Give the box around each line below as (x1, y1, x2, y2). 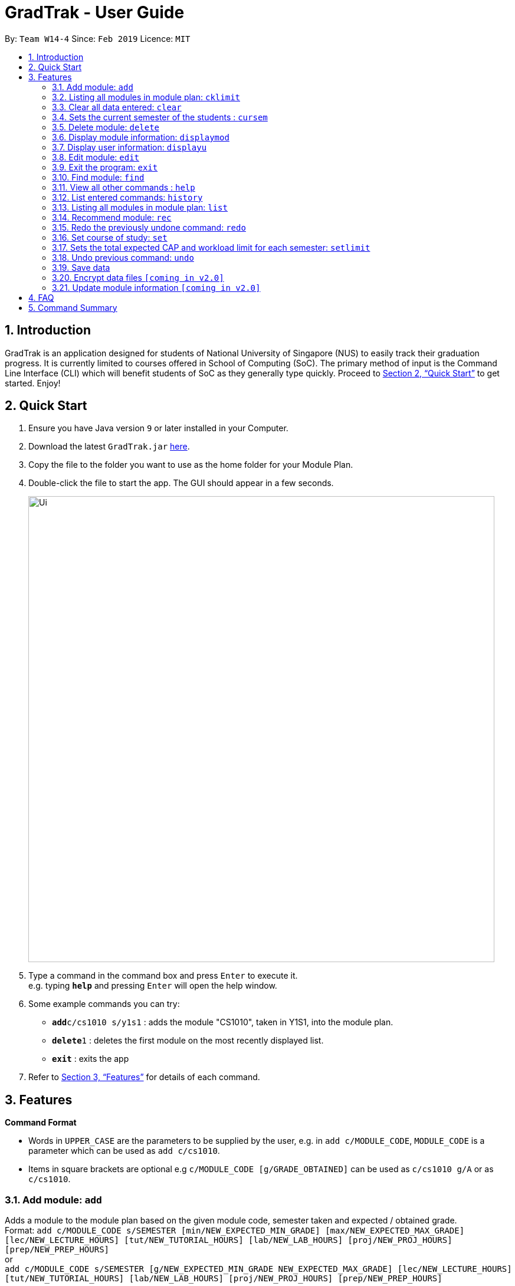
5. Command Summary (28, 302, 117, 313)
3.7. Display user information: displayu (52, 142, 207, 152)
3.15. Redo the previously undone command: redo (52, 222, 246, 232)
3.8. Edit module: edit (52, 152, 140, 162)
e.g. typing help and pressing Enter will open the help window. (28, 980, 277, 991)
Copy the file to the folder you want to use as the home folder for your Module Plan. (28, 460, 353, 470)
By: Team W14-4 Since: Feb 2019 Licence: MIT (5, 33, 191, 44)
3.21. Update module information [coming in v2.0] (52, 282, 261, 293)
